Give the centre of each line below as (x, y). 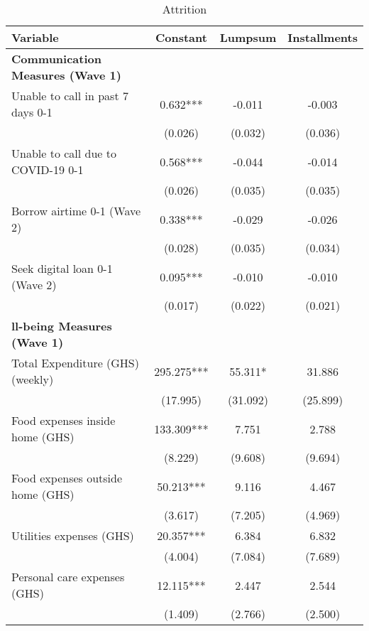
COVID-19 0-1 (48, 169)
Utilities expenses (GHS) (73, 535)
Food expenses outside (67, 478)
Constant (181, 37)
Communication (56, 59)
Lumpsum (248, 37)
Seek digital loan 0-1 (62, 268)
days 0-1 (32, 112)
